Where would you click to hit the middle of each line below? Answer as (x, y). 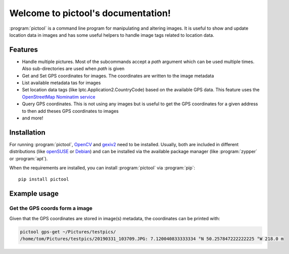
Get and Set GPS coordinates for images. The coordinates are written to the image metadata (118, 76)
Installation (27, 132)
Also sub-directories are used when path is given (73, 69)
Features (23, 50)
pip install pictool (44, 179)
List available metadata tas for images (61, 83)
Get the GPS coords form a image (51, 208)
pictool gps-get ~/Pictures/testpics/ (68, 232)
